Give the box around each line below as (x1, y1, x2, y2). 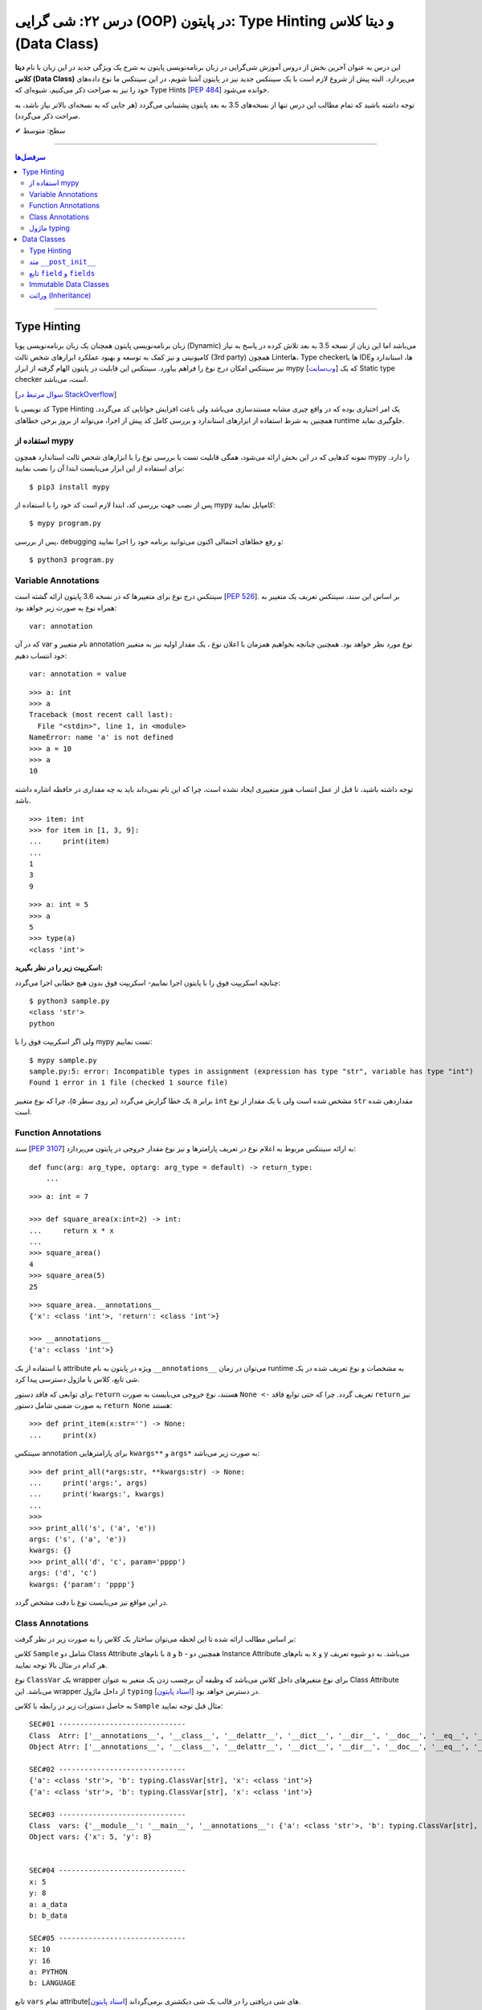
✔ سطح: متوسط (14, 125, 66, 136)
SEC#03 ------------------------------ (29, 1810, 186, 1819)
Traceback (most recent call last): (29, 710, 174, 720)
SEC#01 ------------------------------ (29, 1720, 186, 1729)
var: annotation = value (29, 670, 127, 679)
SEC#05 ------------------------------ (29, 1934, 186, 1942)
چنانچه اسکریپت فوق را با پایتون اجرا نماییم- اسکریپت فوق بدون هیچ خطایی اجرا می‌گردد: (14, 978, 281, 987)
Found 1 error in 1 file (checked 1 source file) (29, 1078, 229, 1087)
